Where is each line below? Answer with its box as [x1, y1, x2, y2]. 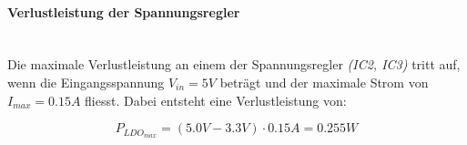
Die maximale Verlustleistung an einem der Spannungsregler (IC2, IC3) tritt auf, [7, 55, 461, 74]
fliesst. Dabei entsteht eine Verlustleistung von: [85, 90, 347, 109]
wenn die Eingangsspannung [7, 72, 165, 91]
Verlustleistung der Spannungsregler [7, 2, 240, 21]
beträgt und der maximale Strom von [219, 72, 429, 91]
